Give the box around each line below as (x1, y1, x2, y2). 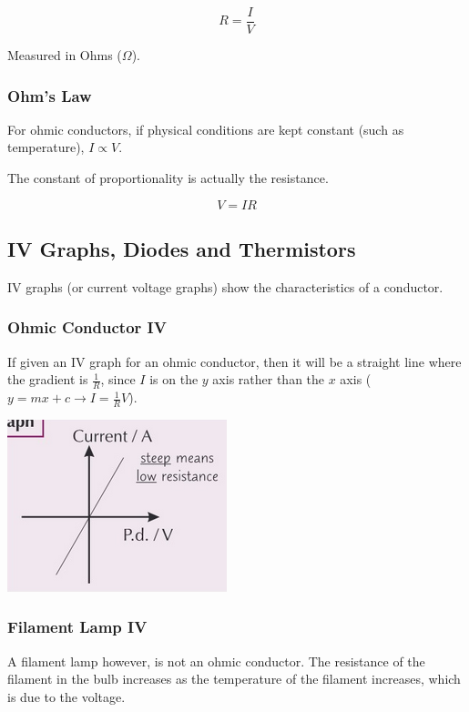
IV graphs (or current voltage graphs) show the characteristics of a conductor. (7, 277, 444, 296)
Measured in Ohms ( (7, 46, 122, 65)
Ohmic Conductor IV (7, 316, 167, 339)
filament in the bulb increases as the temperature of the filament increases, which (7, 669, 461, 688)
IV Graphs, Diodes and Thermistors (7, 235, 356, 263)
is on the (149, 370, 199, 389)
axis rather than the (212, 370, 325, 389)
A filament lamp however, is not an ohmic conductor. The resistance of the (7, 651, 425, 670)
